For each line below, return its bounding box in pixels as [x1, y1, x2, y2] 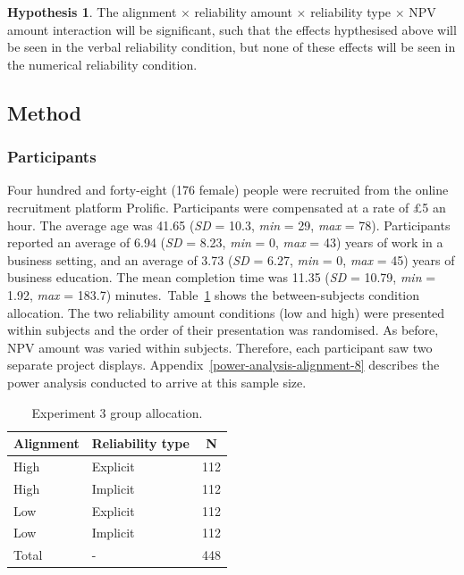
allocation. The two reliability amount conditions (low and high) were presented [7, 303, 445, 321]
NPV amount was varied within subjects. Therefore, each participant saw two [7, 337, 433, 356]
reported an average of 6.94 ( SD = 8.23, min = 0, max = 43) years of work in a [7, 233, 443, 252]
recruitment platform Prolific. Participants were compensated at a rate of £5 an [7, 197, 446, 216]
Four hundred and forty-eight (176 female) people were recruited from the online [7, 180, 449, 199]
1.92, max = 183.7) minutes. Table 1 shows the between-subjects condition [7, 285, 420, 304]
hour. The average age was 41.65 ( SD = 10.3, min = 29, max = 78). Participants [7, 215, 451, 234]
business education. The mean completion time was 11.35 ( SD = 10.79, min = [7, 268, 436, 287]
